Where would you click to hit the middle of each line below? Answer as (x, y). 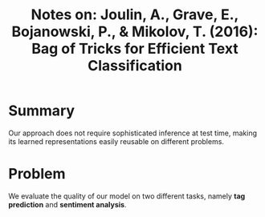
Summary (41, 111)
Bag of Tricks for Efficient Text (135, 49)
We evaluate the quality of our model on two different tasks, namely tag (127, 196)
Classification (135, 66)
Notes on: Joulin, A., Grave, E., (135, 15)
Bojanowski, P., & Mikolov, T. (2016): (135, 32)
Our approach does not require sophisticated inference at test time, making (133, 133)
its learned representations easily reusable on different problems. (116, 141)
